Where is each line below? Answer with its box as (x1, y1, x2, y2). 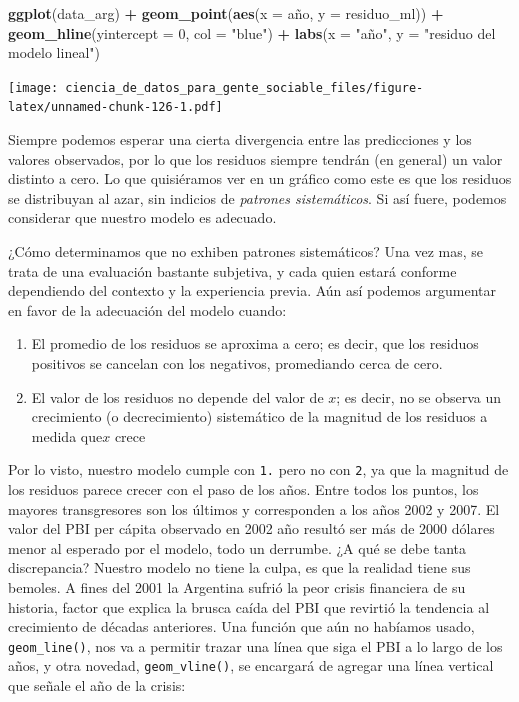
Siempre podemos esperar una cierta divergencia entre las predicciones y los (8, 129, 472, 150)
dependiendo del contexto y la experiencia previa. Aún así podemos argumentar (8, 280, 496, 301)
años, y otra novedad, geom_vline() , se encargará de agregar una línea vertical (8, 655, 494, 676)
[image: (8, 80, 59, 95)
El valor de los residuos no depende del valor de (31, 386, 324, 407)
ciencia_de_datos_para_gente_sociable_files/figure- (65, 80, 424, 95)
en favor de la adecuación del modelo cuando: (8, 299, 287, 320)
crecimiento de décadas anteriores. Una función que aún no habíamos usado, (8, 616, 475, 637)
